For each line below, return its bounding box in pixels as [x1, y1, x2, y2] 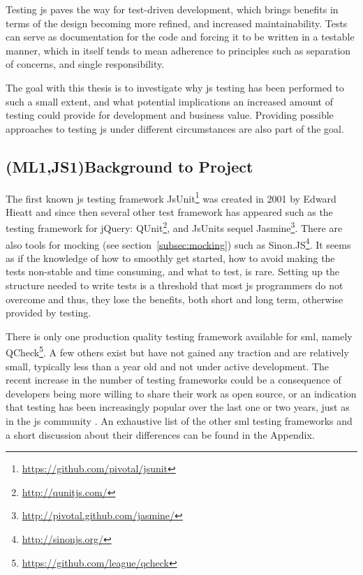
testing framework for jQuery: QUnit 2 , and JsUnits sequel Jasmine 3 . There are [6, 219, 343, 235]
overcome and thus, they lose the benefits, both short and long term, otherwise [6, 291, 343, 306]
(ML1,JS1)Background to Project [6, 155, 253, 177]
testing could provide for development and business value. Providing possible [6, 108, 334, 122]
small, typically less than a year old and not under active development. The [6, 358, 329, 373]
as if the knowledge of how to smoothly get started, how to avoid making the [6, 250, 335, 265]
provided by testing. [6, 305, 91, 320]
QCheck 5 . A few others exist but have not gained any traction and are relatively [6, 343, 349, 360]
